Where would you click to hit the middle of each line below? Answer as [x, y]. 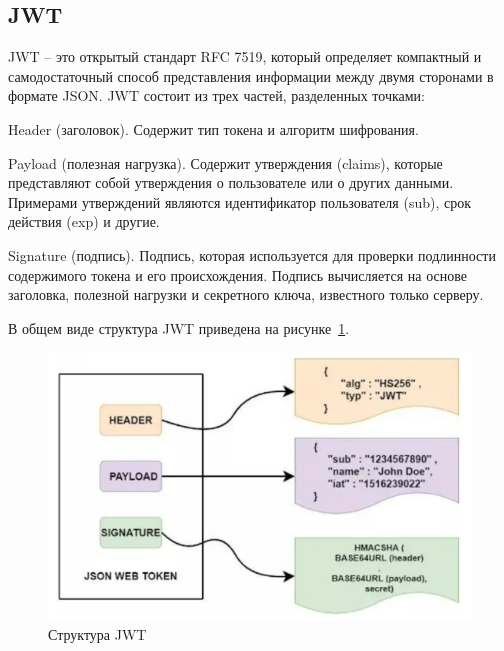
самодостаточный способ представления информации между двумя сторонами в [251, 75]
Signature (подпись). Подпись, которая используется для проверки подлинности [252, 254]
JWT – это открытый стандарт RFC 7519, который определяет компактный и [245, 56]
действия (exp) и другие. [84, 221]
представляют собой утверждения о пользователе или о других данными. [231, 182]
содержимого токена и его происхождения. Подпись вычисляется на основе [237, 274]
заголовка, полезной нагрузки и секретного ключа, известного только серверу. [246, 294]
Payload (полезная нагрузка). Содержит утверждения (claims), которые [225, 162]
